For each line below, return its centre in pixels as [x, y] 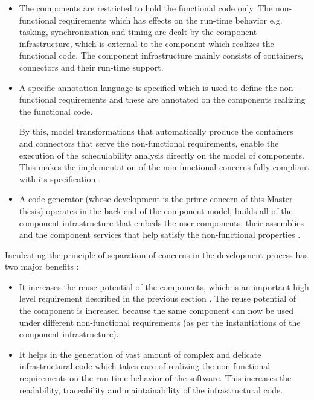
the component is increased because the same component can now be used [156, 310]
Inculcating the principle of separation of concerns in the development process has [156, 254]
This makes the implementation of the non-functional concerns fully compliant [164, 167]
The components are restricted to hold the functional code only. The [146, 8]
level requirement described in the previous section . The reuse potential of [158, 298]
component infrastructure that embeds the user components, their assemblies [162, 222]
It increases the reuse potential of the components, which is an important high [164, 286]
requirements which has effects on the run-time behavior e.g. [171, 20]
